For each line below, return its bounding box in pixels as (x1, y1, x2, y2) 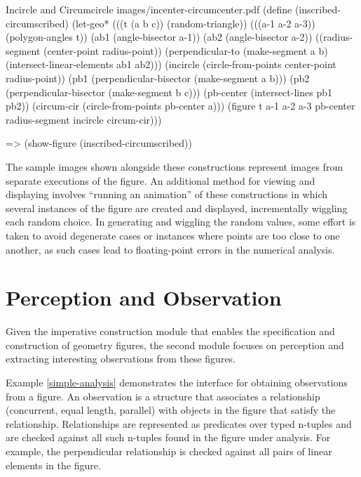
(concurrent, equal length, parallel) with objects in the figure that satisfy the (6, 403, 336, 417)
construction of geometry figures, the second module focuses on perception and (6, 337, 344, 352)
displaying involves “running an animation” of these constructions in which (6, 187, 328, 202)
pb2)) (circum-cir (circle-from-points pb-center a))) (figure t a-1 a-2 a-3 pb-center (6, 98, 355, 113)
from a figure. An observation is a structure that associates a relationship (6, 388, 320, 403)
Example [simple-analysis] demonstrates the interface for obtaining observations (6, 375, 348, 389)
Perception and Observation (6, 283, 282, 312)
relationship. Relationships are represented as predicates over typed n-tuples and (6, 416, 352, 431)
